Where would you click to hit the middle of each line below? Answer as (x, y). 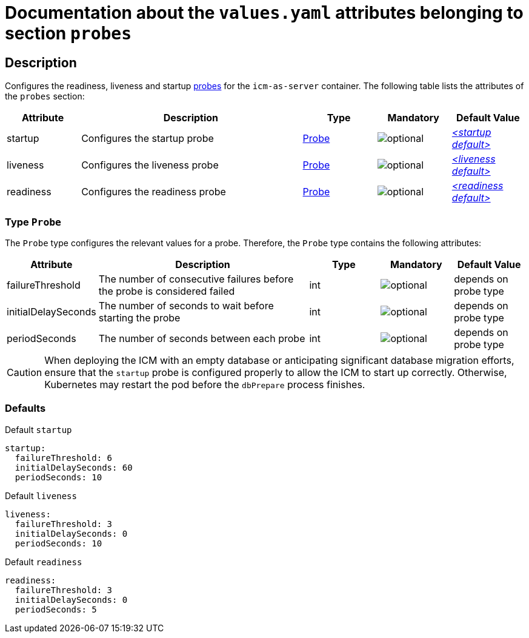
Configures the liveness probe (150, 165)
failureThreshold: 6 (64, 458)
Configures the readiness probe (154, 192)
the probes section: (45, 96)
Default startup (38, 429)
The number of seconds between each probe (202, 338)
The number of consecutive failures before (196, 279)
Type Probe (33, 222)
